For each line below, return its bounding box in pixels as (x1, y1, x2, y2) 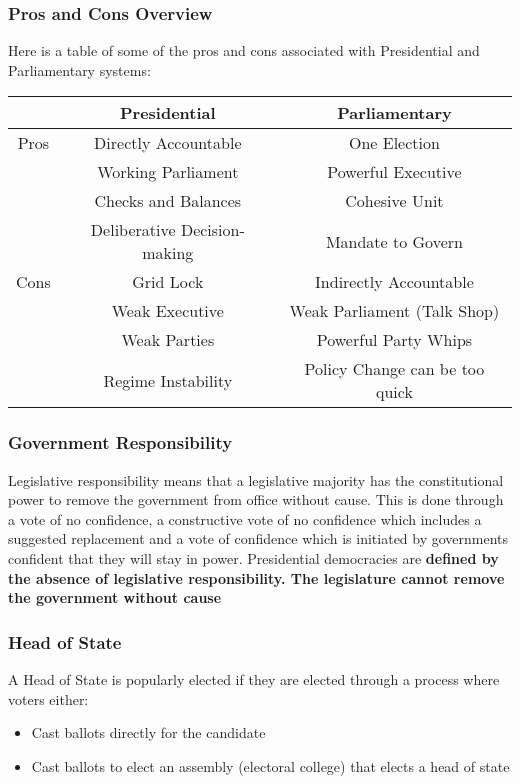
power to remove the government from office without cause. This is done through (8, 489, 504, 510)
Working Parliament (97, 160, 239, 184)
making (142, 241, 194, 265)
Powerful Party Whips (316, 328, 473, 352)
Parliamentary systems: (8, 59, 151, 80)
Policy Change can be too (304, 357, 485, 381)
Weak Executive (111, 299, 224, 323)
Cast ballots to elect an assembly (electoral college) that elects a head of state (31, 755, 510, 776)
